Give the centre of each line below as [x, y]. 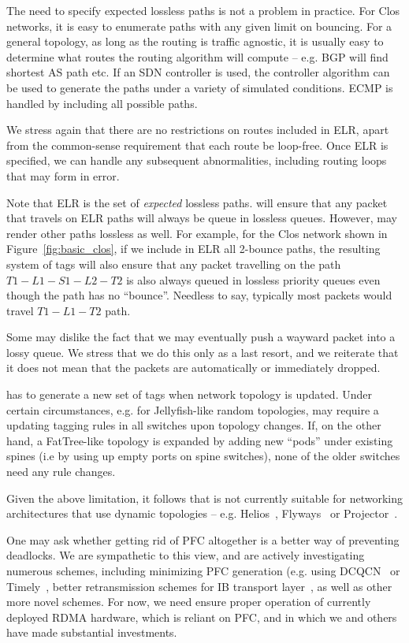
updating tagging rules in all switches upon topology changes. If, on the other [194, 425]
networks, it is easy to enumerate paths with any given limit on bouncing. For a [199, 26]
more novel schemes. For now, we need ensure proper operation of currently [189, 602]
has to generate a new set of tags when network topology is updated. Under [189, 394]
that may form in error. [63, 175]
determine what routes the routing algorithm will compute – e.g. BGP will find [197, 56]
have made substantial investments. [92, 632]
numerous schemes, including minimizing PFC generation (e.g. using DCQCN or [203, 571]
